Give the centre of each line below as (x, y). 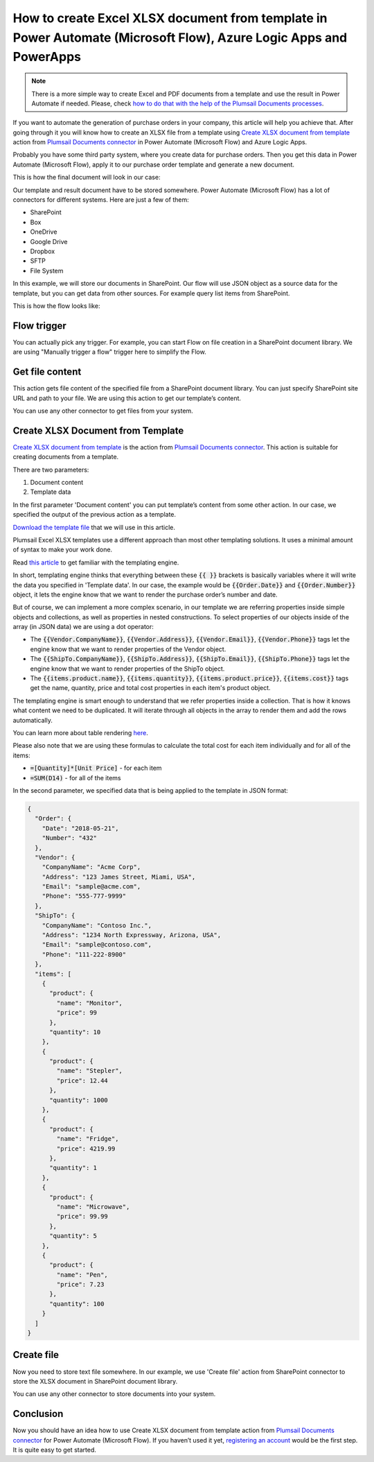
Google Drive (49, 241)
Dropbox (43, 251)
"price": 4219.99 (86, 1149)
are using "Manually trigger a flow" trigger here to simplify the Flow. (110, 352)
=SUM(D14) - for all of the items (75, 777)
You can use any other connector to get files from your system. (103, 411)
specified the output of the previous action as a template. (95, 515)
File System (47, 270)
